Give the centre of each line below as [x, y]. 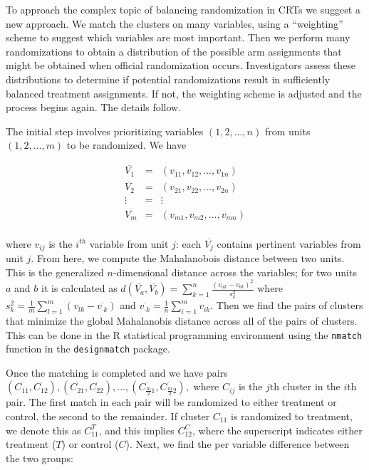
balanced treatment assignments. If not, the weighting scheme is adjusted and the [184, 93]
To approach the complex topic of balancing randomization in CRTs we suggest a [183, 9]
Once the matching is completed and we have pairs [117, 372]
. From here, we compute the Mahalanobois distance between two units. [188, 258]
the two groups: [40, 458]
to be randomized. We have [126, 145]
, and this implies [136, 430]
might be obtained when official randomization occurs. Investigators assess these [181, 65]
